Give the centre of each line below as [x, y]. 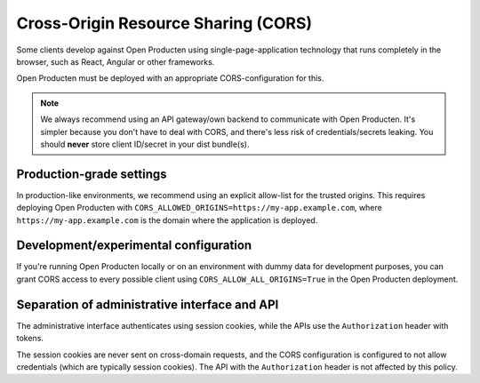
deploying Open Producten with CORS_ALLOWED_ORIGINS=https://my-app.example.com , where [199, 208]
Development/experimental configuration [134, 246]
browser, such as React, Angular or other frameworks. [116, 61]
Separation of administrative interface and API [148, 304]
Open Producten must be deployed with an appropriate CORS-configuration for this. [170, 78]
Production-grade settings [92, 174]
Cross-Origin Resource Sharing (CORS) [164, 23]
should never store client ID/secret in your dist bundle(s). [145, 144]
